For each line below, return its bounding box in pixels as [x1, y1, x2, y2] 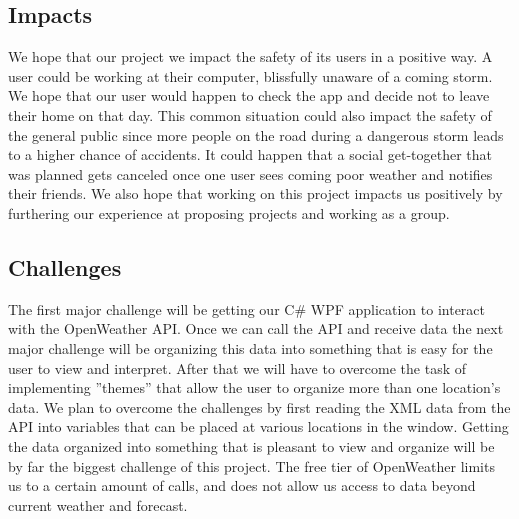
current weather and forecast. [8, 494, 188, 515]
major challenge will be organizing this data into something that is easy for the [8, 337, 493, 358]
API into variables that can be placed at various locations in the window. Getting [8, 416, 509, 437]
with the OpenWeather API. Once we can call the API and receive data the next [8, 318, 504, 339]
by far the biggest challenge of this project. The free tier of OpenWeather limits [8, 455, 495, 476]
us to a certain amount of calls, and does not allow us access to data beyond [8, 475, 476, 496]
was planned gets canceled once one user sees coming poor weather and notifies [8, 163, 493, 184]
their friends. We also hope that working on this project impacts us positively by [8, 183, 503, 204]
